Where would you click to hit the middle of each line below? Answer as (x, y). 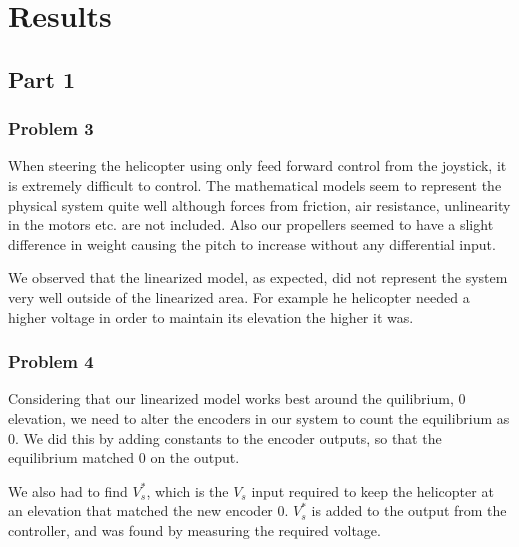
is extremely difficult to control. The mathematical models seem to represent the (255, 184)
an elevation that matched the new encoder (140, 510)
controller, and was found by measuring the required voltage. (194, 529)
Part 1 (42, 78)
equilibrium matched (71, 457)
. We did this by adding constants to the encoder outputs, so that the (228, 437)
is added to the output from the (409, 510)
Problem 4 (51, 361)
